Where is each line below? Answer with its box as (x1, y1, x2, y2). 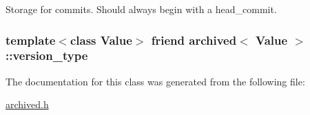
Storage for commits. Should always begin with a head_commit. (6, 2, 277, 16)
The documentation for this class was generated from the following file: (6, 74, 305, 88)
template (6, 31, 56, 48)
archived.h (6, 97, 49, 112)
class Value (70, 31, 132, 48)
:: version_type (6, 47, 88, 64)
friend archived (151, 31, 237, 48)
